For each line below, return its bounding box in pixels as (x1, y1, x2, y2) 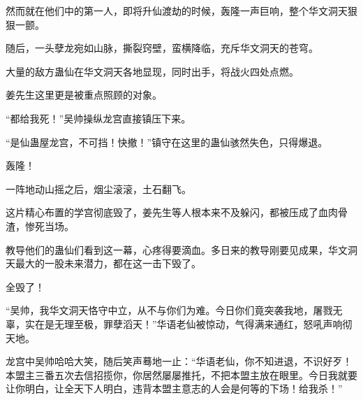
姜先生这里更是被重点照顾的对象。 (6, 87, 162, 102)
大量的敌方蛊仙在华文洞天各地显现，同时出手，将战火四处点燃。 (6, 64, 299, 78)
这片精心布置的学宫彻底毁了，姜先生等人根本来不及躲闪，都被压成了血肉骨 (6, 205, 348, 220)
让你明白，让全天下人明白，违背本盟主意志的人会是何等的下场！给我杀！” (6, 381, 343, 396)
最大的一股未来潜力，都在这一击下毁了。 (15, 256, 201, 271)
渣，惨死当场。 (6, 218, 74, 233)
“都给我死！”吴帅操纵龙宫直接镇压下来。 (6, 110, 191, 125)
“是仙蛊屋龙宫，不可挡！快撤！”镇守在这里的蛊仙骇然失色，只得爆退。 (6, 134, 328, 149)
